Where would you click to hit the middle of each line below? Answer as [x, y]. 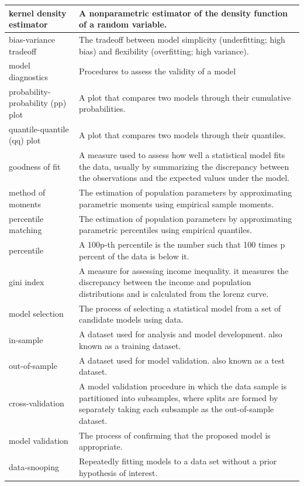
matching [25, 230]
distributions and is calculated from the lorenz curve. [174, 293]
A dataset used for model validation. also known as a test [182, 360]
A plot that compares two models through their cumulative [185, 97]
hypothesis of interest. [118, 472]
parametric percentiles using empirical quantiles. [165, 230]
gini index [27, 282]
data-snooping [34, 466]
